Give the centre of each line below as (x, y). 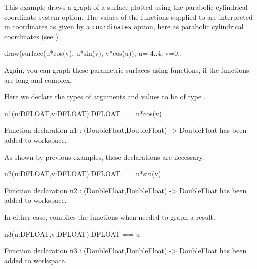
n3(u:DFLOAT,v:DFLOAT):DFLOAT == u (72, 234)
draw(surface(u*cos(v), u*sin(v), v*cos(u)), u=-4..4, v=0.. (93, 53)
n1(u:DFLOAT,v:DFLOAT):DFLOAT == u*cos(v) (83, 113)
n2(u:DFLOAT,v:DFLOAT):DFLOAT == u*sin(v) (83, 174)
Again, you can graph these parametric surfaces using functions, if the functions (127, 70)
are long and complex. (38, 79)
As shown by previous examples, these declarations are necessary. (104, 157)
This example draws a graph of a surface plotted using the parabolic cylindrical (126, 7)
